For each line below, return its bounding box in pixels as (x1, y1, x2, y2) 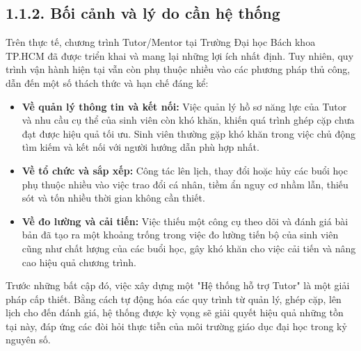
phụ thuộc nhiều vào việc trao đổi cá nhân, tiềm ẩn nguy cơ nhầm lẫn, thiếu (22, 177, 348, 191)
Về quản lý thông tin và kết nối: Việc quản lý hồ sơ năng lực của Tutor (22, 99, 347, 113)
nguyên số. (6, 332, 51, 347)
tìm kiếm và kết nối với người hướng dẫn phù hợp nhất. (22, 140, 259, 154)
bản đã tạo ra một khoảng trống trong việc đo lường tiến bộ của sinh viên (22, 227, 339, 242)
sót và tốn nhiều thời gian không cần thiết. (22, 190, 205, 205)
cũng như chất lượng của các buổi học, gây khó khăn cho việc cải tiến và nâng (22, 240, 356, 255)
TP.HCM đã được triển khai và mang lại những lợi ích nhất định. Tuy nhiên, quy (6, 48, 354, 63)
